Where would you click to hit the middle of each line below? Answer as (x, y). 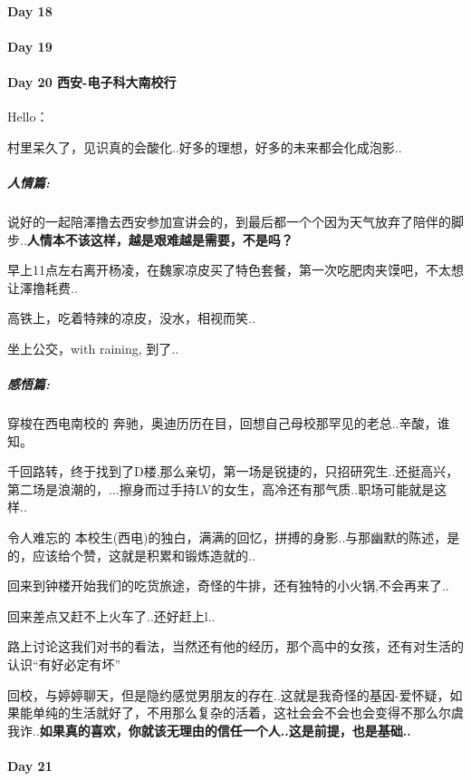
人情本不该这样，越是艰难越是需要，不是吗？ (160, 239)
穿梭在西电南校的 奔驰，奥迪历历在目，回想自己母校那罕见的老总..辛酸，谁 (229, 423)
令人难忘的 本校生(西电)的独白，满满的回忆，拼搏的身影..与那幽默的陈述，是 (234, 537)
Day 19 (30, 46)
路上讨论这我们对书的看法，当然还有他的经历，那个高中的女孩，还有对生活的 (235, 646)
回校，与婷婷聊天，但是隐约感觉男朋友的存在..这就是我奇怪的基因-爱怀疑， (229, 694)
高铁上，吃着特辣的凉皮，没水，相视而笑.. (131, 318)
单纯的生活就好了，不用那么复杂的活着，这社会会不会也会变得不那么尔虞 (248, 713)
